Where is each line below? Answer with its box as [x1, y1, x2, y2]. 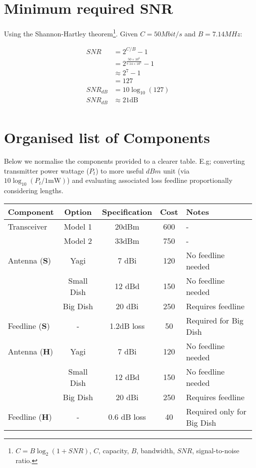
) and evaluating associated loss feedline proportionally [67, 175, 233, 185]
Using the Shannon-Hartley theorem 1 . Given [4, 27, 138, 38]
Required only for [186, 405, 247, 417]
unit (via [163, 165, 190, 175]
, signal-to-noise [192, 445, 240, 455]
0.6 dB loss [108, 411, 146, 423]
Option [64, 205, 92, 217]
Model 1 [64, 220, 92, 232]
